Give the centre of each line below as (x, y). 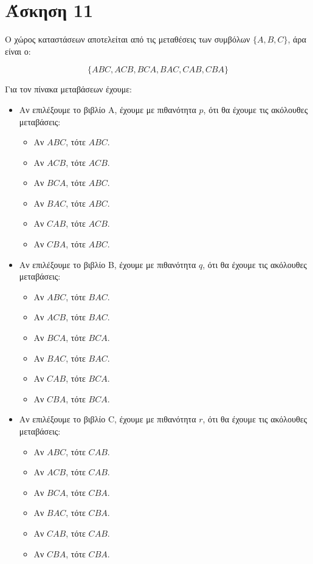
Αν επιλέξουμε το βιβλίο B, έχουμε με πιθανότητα (108, 264)
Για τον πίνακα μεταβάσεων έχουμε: (68, 89)
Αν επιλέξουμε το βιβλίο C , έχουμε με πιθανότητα (108, 419)
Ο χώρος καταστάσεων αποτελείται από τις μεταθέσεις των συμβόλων (128, 39)
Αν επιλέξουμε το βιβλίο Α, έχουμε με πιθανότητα (108, 109)
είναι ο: (18, 51)
